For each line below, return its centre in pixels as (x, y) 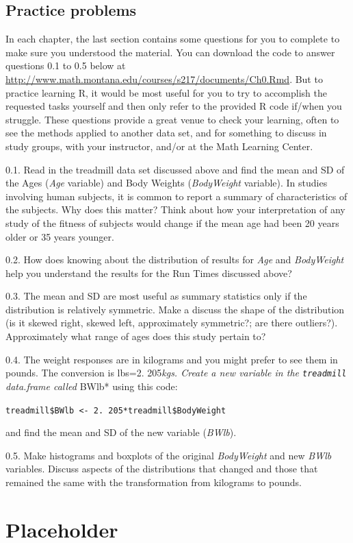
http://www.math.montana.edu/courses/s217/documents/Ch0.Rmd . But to (164, 79)
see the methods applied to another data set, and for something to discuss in (166, 133)
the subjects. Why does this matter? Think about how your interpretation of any (175, 209)
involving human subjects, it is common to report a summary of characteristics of (176, 196)
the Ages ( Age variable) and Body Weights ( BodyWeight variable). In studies (167, 183)
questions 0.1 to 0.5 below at (66, 65)
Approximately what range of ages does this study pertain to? (136, 336)
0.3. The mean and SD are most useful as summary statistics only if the (156, 296)
